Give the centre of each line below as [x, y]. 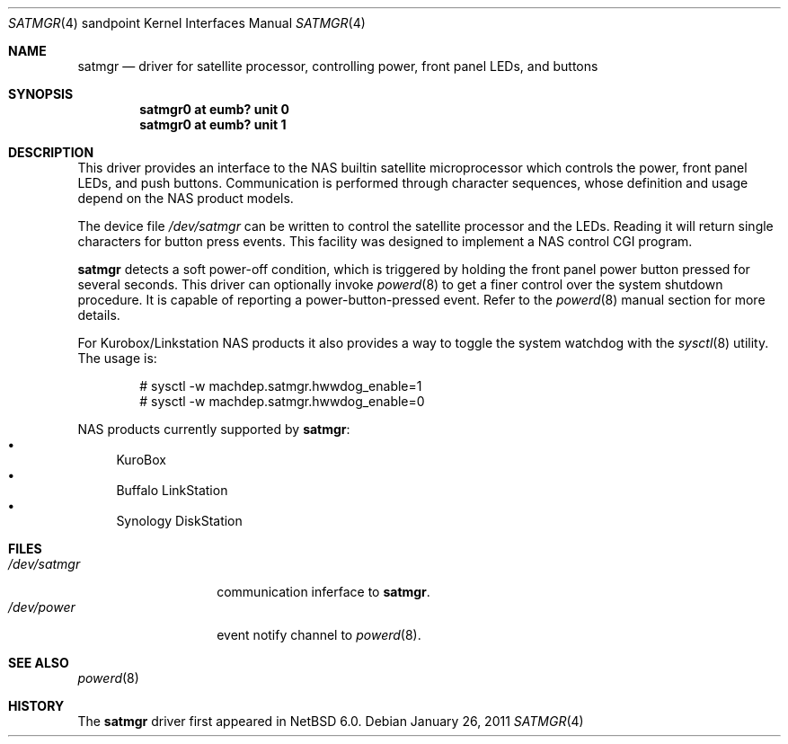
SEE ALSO [39, 663]
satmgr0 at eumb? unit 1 [213, 124]
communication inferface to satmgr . [323, 592]
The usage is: [117, 358]
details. [99, 315]
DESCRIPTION [51, 152]
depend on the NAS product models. [186, 198]
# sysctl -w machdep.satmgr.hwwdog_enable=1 [281, 386]
